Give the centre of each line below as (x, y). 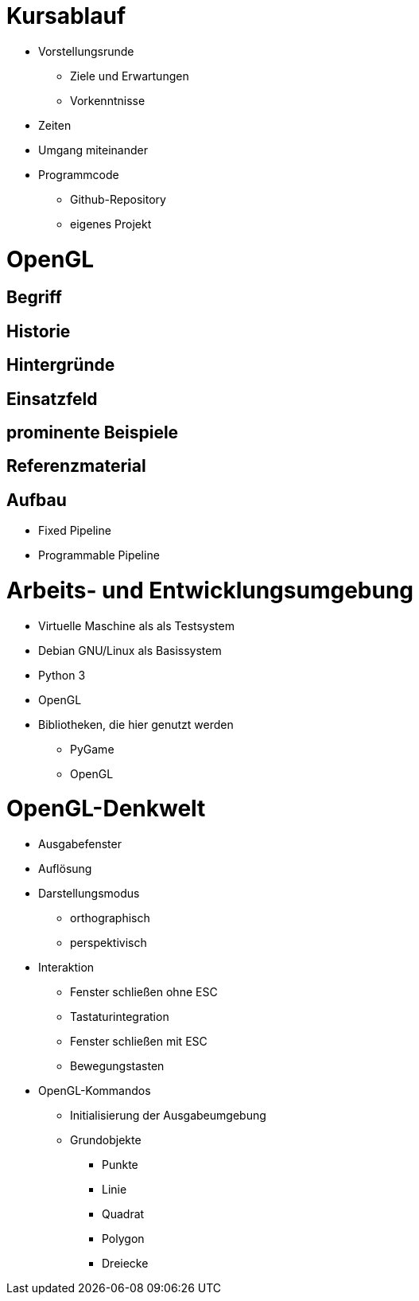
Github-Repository (118, 199)
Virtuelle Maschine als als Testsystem (136, 625)
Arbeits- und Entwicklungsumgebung (210, 590)
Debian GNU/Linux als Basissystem (130, 650)
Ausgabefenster (80, 844)
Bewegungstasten (117, 1066)
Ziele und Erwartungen (130, 76)
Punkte (120, 1165)
